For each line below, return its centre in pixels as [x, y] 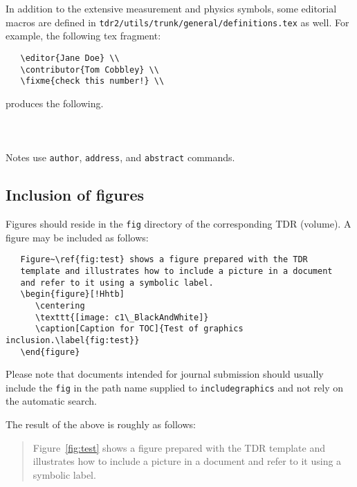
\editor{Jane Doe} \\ [70, 58]
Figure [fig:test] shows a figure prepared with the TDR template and [179, 447]
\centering [60, 305]
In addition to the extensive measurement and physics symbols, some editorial [171, 8]
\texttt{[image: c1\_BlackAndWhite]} [122, 317]
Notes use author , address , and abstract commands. [120, 157]
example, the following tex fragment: [83, 36]
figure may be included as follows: [77, 237]
